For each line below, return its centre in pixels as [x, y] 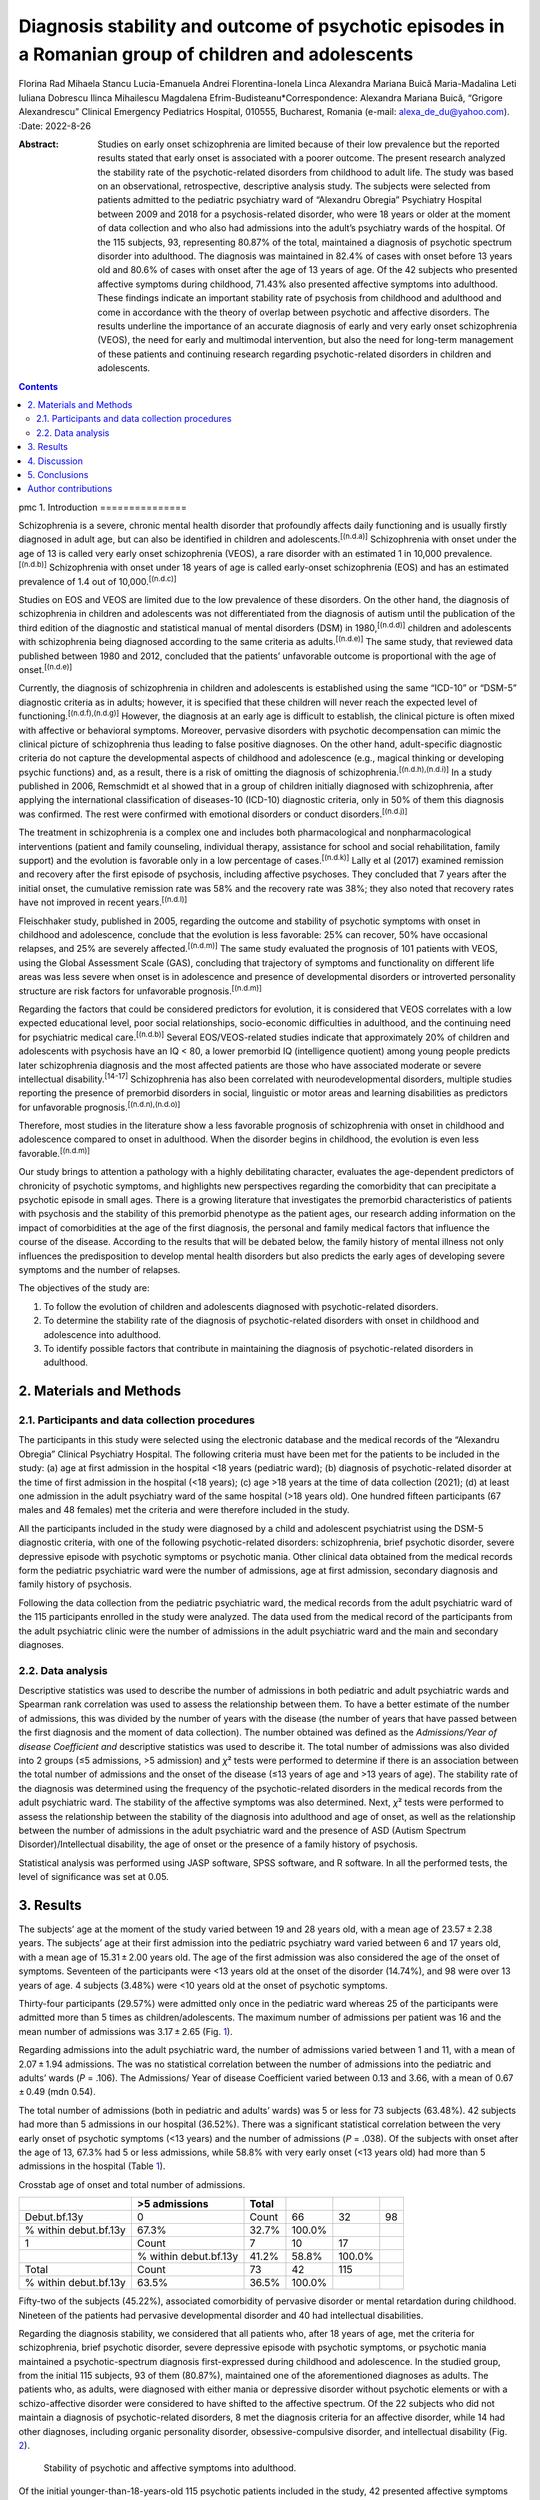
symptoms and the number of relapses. [99, 1269]
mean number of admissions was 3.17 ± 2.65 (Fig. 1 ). [126, 2031]
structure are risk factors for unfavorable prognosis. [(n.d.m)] [140, 990]
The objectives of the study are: [84, 1288]
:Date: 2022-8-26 [55, 126]
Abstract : [38, 144]
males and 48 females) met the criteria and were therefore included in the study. [184, 1510]
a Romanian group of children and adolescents [216, 54]
